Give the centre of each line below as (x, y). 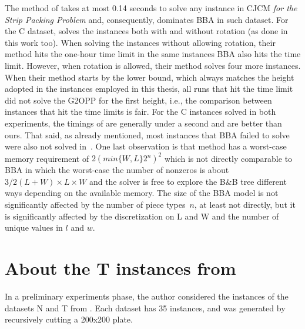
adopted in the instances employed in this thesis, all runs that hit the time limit (149, 89)
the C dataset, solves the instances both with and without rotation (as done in (146, 31)
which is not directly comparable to (228, 158)
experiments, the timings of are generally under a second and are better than (143, 123)
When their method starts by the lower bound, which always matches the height (150, 77)
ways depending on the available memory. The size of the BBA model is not (142, 193)
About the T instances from (120, 267)
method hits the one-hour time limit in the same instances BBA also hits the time (153, 54)
